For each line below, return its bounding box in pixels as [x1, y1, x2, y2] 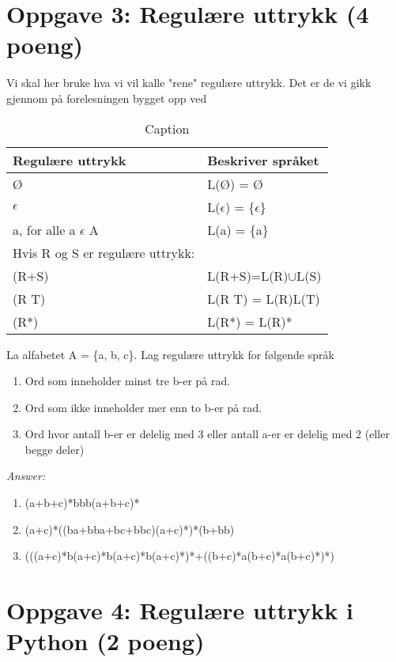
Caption [145, 119, 190, 138]
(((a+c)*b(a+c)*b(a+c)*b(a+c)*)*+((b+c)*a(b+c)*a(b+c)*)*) [25, 547, 335, 564]
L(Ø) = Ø [207, 174, 263, 193]
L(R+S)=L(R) [207, 266, 289, 285]
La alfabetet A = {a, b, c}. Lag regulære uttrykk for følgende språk [6, 346, 334, 362]
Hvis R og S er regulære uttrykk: [13, 243, 195, 262]
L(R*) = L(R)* [207, 312, 292, 331]
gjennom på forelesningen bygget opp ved [6, 89, 207, 106]
